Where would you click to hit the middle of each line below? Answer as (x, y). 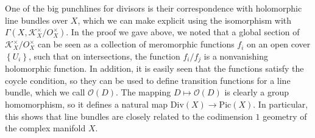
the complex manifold (45, 128)
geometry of (285, 116)
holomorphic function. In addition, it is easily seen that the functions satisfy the (154, 68)
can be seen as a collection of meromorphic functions (136, 44)
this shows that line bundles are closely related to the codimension (129, 116)
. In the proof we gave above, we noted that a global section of (183, 32)
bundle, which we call (45, 92)
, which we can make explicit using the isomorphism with (185, 20)
